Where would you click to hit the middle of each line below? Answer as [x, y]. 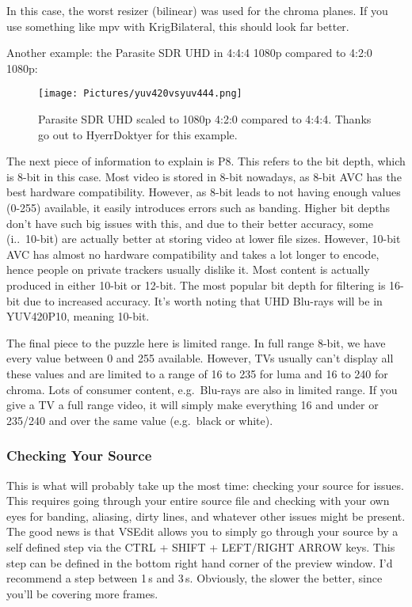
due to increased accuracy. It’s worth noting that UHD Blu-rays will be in [203, 300]
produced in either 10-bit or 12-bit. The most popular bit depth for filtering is [196, 285]
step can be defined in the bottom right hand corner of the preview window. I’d [200, 562]
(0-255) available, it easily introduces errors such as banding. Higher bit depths [198, 207]
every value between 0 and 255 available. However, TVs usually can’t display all [200, 358]
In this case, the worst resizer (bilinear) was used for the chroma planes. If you [197, 10]
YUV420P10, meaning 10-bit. [78, 316]
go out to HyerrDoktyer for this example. [138, 134]
